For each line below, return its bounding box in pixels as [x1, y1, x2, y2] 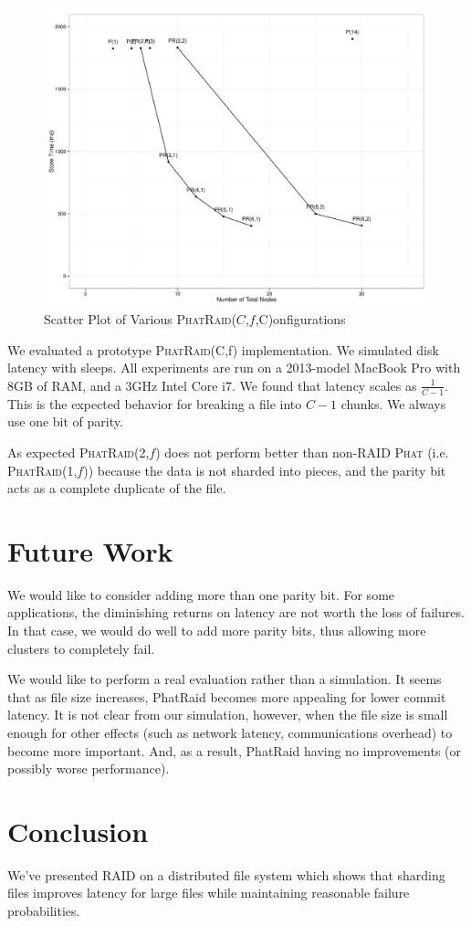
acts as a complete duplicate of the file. [7, 479, 226, 498]
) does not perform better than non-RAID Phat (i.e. [155, 442, 449, 461]
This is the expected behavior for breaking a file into [7, 394, 302, 413]
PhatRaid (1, [7, 460, 78, 479]
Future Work [7, 531, 173, 569]
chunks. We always [340, 394, 446, 413]
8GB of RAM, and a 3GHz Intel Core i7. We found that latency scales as [7, 375, 417, 395]
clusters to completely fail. [7, 638, 155, 658]
